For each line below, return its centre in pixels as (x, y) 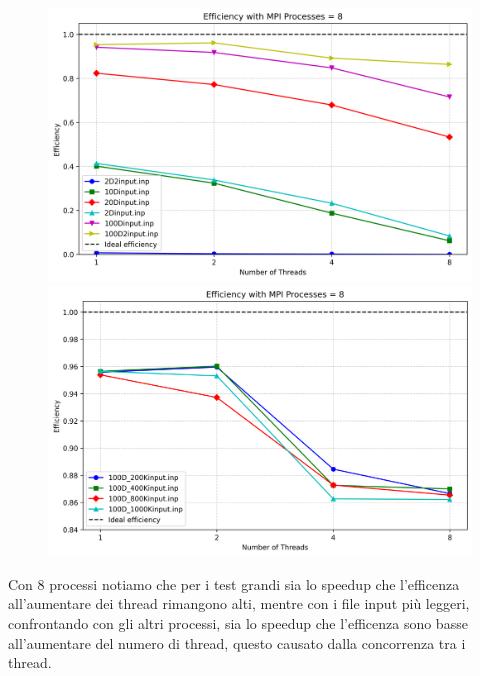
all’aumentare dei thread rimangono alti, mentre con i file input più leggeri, (239, 603)
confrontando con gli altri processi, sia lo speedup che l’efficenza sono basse (238, 623)
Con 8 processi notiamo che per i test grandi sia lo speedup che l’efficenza (234, 583)
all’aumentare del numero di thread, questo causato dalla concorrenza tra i (237, 642)
